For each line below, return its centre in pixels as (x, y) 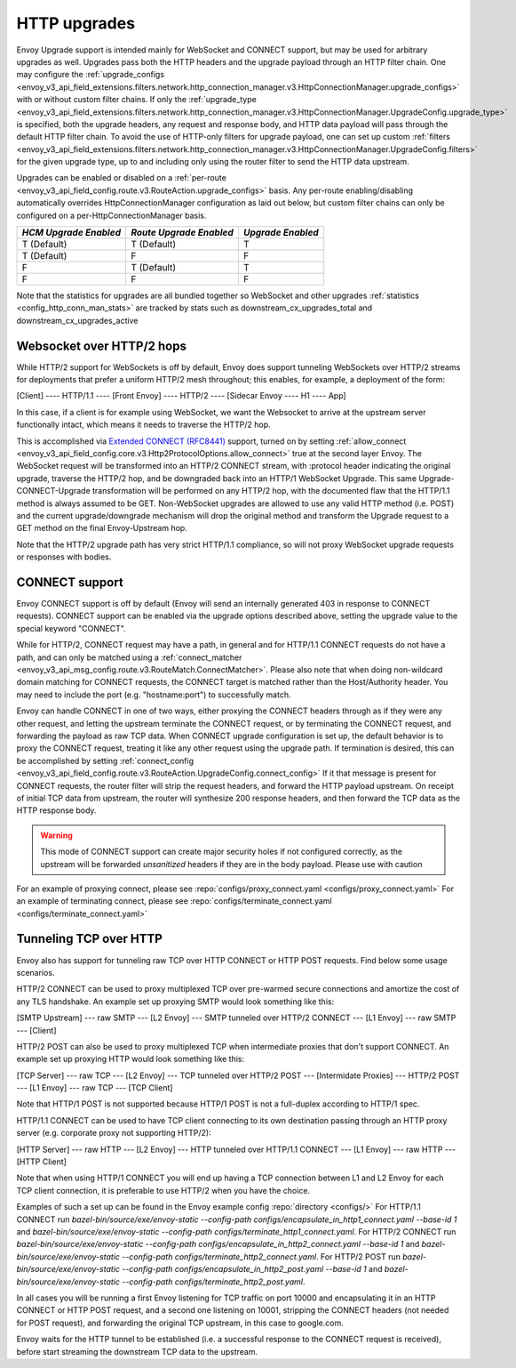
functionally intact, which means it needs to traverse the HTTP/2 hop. (143, 425)
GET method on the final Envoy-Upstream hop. (102, 528)
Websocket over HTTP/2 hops (101, 346)
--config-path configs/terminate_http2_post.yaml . (213, 1282)
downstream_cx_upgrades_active (77, 320)
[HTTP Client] (41, 1162)
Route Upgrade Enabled (182, 233)
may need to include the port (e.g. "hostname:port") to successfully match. (154, 695)
